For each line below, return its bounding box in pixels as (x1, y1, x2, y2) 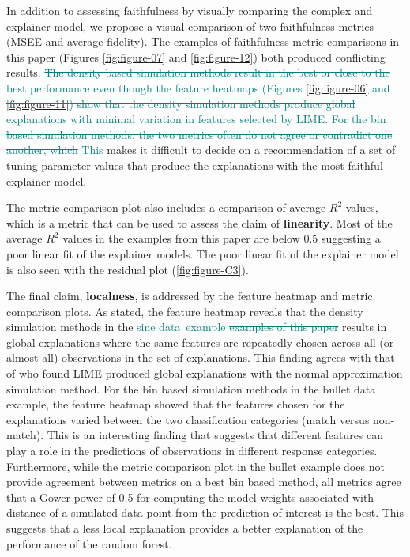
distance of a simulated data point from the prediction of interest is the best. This (6, 504, 404, 521)
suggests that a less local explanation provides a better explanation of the (6, 520, 363, 536)
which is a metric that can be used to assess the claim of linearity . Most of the (6, 214, 393, 231)
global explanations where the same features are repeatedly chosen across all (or (6, 333, 394, 350)
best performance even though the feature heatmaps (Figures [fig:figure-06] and (6, 79, 390, 96)
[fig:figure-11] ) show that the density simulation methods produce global (6, 95, 355, 111)
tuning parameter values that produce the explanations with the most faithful (6, 156, 383, 173)
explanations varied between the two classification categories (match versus (6, 411, 370, 427)
